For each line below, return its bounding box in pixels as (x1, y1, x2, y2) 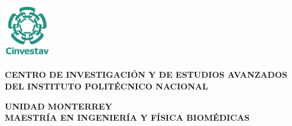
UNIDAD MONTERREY (5, 100, 112, 112)
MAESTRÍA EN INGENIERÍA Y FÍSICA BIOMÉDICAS (5, 111, 250, 124)
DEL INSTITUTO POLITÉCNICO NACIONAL (5, 79, 208, 92)
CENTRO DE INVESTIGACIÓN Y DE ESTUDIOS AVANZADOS (5, 68, 287, 81)
